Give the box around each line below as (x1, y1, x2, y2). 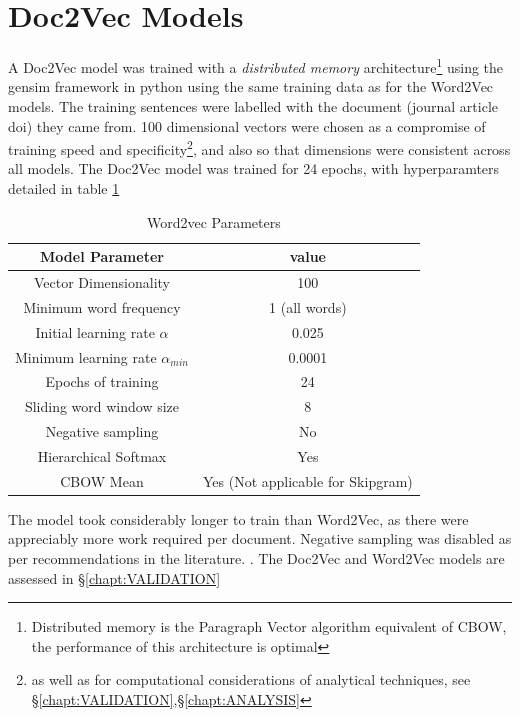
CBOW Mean (60, 470, 144, 491)
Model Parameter (40, 246, 164, 267)
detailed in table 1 (8, 178, 120, 198)
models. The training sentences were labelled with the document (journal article (8, 95, 498, 116)
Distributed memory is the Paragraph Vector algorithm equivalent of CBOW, (31, 616, 507, 637)
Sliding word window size (24, 396, 180, 417)
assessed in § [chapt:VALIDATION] (8, 567, 221, 588)
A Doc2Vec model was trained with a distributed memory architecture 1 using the (8, 54, 504, 77)
